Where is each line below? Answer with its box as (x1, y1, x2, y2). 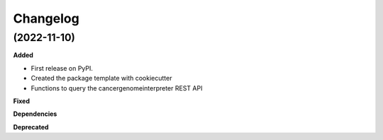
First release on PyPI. (30, 64, 94, 72)
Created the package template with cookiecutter (30, 74, 172, 83)
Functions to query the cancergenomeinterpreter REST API (30, 83, 203, 92)
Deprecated (13, 122, 49, 131)
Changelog (13, 11, 79, 26)
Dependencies (13, 110, 57, 118)
